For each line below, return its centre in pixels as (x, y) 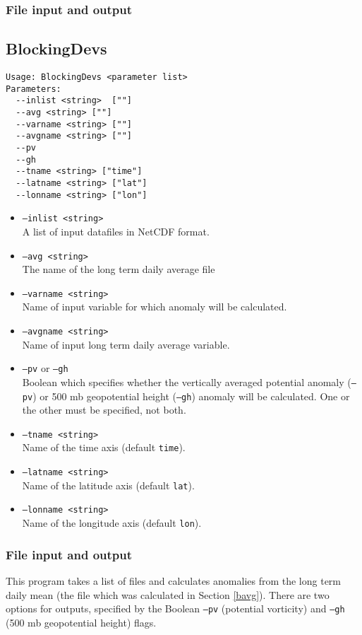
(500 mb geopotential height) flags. (81, 622)
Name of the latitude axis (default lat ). (108, 485)
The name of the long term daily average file (119, 269)
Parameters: (34, 89)
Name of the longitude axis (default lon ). (112, 523)
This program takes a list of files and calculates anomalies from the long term (174, 580)
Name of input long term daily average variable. (126, 344)
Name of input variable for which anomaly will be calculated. (155, 307)
